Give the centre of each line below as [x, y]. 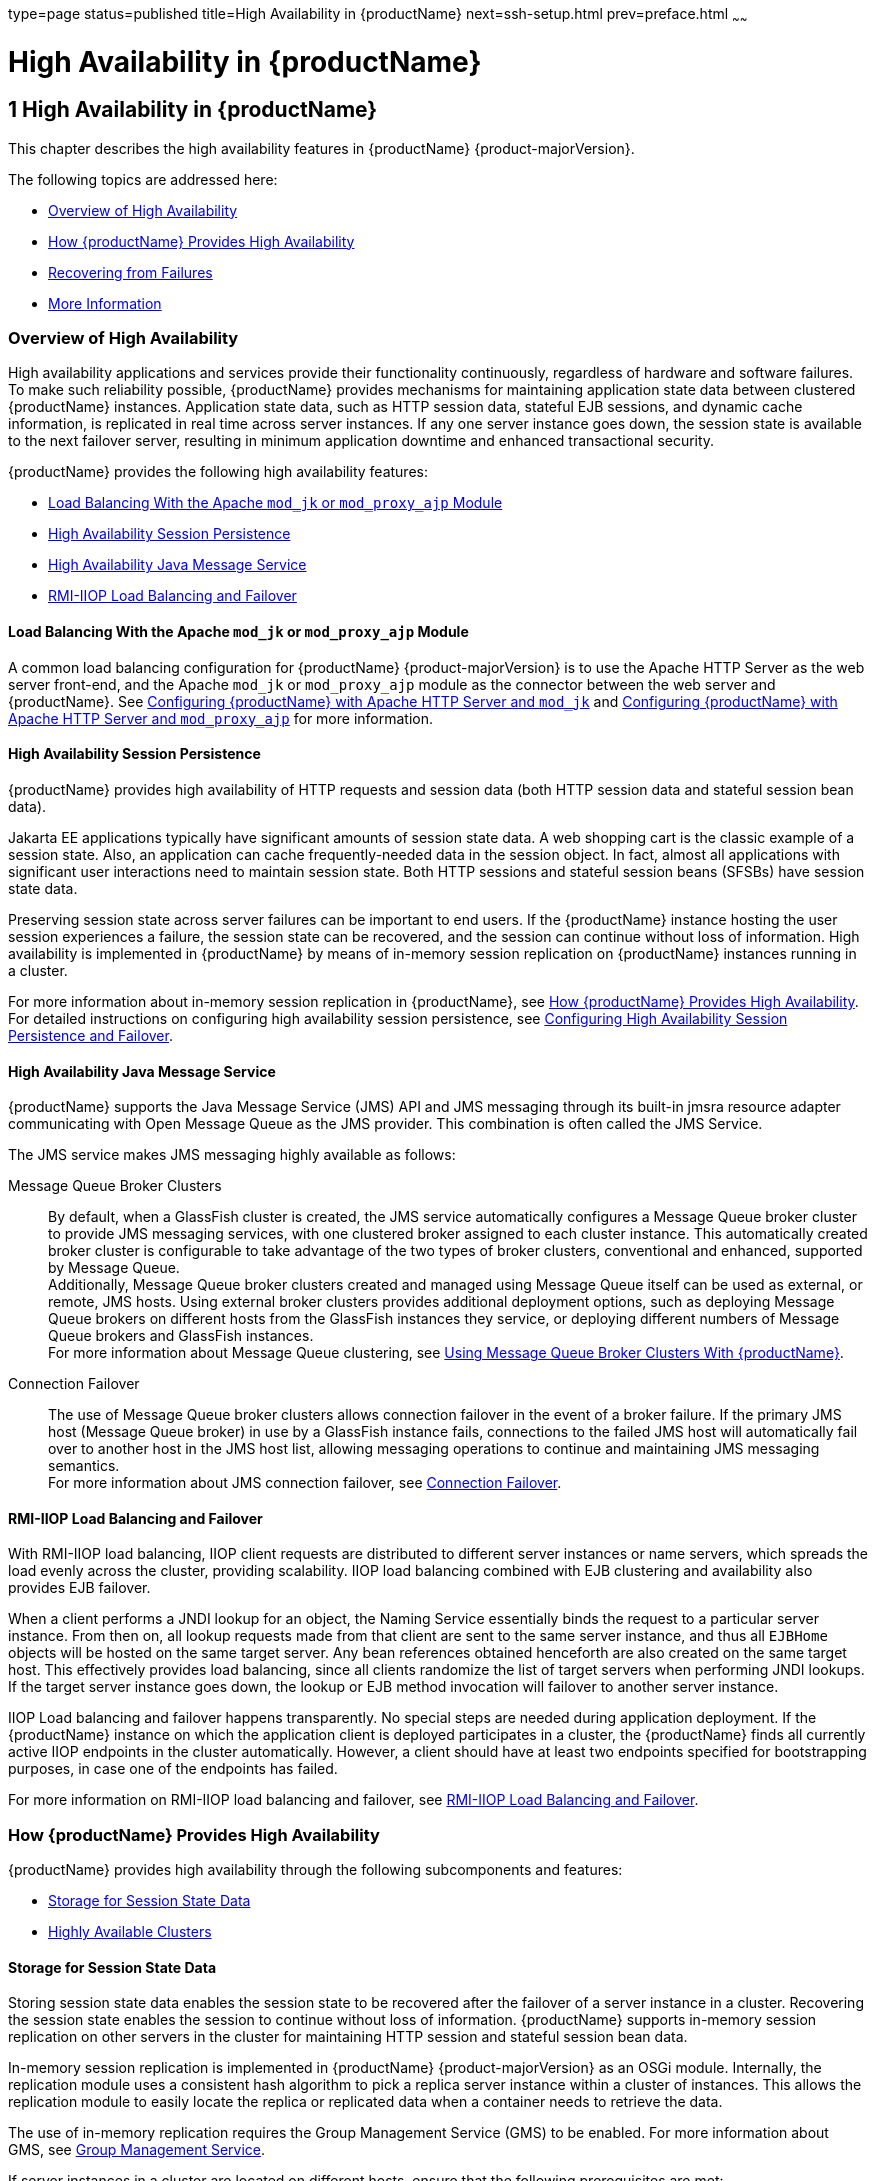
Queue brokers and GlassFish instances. [181, 1336]
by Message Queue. [114, 1268]
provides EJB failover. [79, 1588]
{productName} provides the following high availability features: [218, 472]
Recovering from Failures [130, 272]
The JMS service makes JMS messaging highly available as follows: [232, 1155]
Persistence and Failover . [90, 1035]
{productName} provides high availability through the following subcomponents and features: [315, 1870]
